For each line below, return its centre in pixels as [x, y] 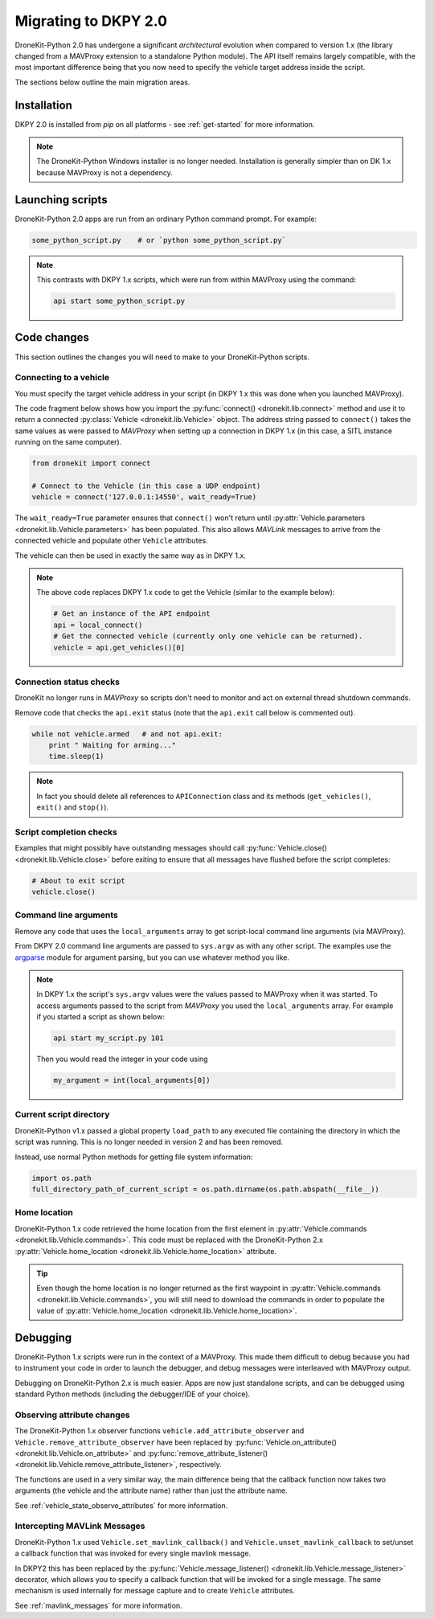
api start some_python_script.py [119, 301]
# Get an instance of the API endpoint [132, 614]
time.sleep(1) [76, 756]
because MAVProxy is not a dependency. [104, 172]
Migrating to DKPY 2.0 [91, 21]
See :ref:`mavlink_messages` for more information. [98, 1605]
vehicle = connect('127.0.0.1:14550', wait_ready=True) [144, 497]
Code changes [52, 338]
